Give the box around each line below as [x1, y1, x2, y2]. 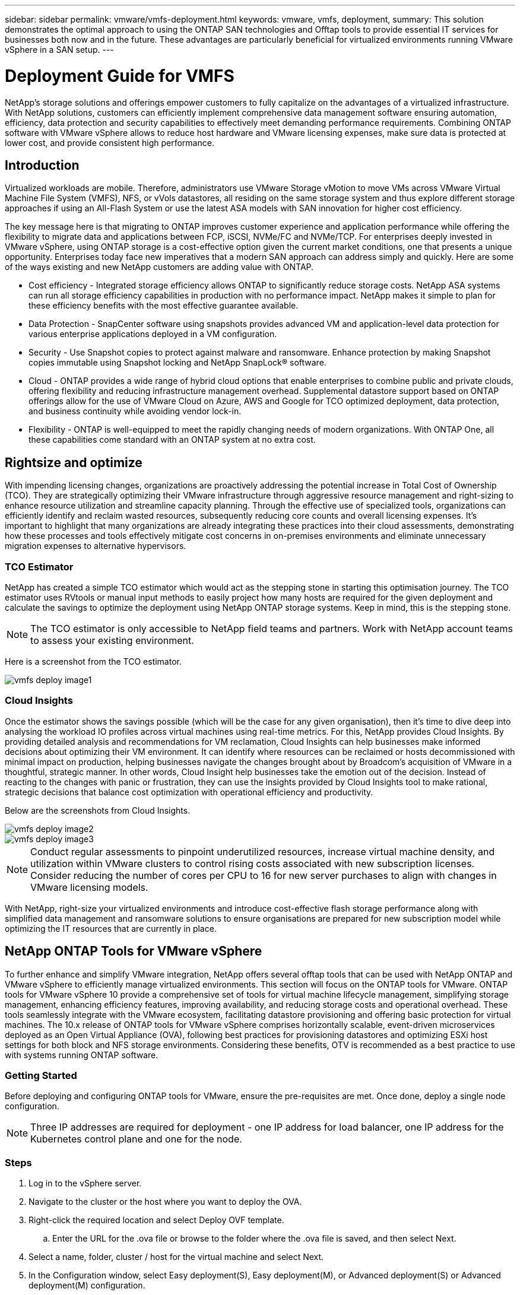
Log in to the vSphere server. [28, 1178, 142, 1189]
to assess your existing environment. [30, 634, 194, 646]
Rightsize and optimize [5, 455, 142, 470]
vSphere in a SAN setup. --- [5, 45, 114, 55]
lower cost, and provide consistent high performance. [5, 137, 214, 148]
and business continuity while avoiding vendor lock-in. [28, 406, 242, 417]
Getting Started [5, 1069, 77, 1081]
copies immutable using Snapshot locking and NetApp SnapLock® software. [28, 357, 326, 368]
